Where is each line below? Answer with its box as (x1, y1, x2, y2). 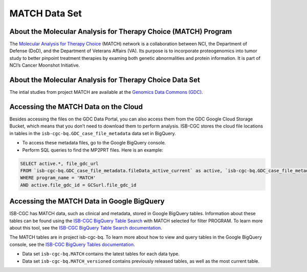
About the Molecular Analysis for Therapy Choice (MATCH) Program (9, 27, 232, 36)
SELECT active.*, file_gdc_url (20, 160, 99, 166)
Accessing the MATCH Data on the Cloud (9, 102, 143, 111)
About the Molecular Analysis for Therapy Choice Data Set (9, 76, 201, 85)
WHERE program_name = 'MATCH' (20, 175, 96, 181)
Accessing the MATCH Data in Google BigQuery (9, 197, 165, 206)
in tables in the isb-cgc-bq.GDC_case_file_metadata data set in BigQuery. (9, 130, 176, 136)
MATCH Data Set (9, 8, 82, 19)
